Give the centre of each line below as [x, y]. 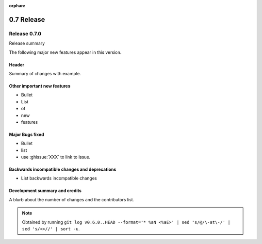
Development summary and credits [45, 191]
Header [16, 65]
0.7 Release [27, 19]
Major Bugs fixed [27, 134]
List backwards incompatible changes [59, 178]
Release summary [27, 43]
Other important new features [40, 86]
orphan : [17, 6]
